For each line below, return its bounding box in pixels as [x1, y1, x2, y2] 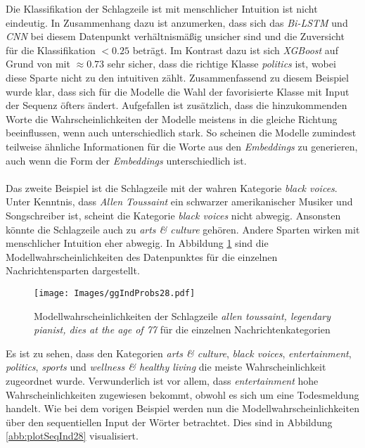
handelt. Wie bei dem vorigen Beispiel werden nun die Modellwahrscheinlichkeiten [6, 401, 359, 416]
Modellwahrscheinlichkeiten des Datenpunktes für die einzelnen [6, 249, 278, 264]
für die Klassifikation [6, 42, 96, 57]
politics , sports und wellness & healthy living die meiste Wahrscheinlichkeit [6, 359, 326, 374]
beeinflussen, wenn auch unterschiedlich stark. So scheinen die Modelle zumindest [6, 125, 357, 140]
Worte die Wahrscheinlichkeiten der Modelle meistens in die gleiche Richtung [6, 111, 338, 126]
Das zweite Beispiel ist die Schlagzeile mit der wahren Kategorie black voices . [6, 180, 338, 195]
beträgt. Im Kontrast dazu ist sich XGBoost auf [132, 42, 338, 57]
